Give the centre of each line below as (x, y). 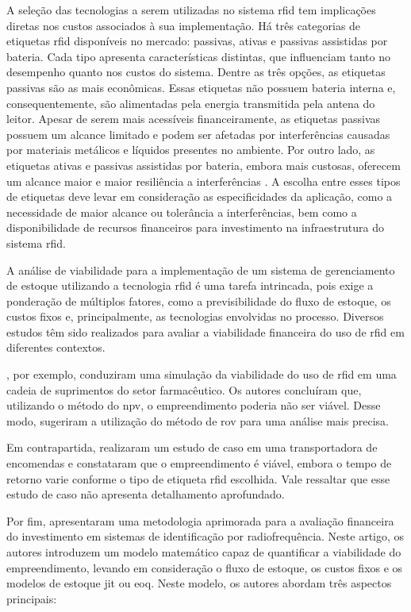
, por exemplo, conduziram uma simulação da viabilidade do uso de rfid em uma (202, 374)
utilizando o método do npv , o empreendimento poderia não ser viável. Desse (194, 405)
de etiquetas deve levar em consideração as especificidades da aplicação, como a (200, 196)
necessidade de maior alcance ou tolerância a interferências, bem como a (182, 212)
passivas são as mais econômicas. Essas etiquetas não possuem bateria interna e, (201, 87)
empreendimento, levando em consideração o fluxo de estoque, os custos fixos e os (205, 567)
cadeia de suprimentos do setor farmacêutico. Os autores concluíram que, (184, 389)
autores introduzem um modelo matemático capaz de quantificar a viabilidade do (204, 552)
